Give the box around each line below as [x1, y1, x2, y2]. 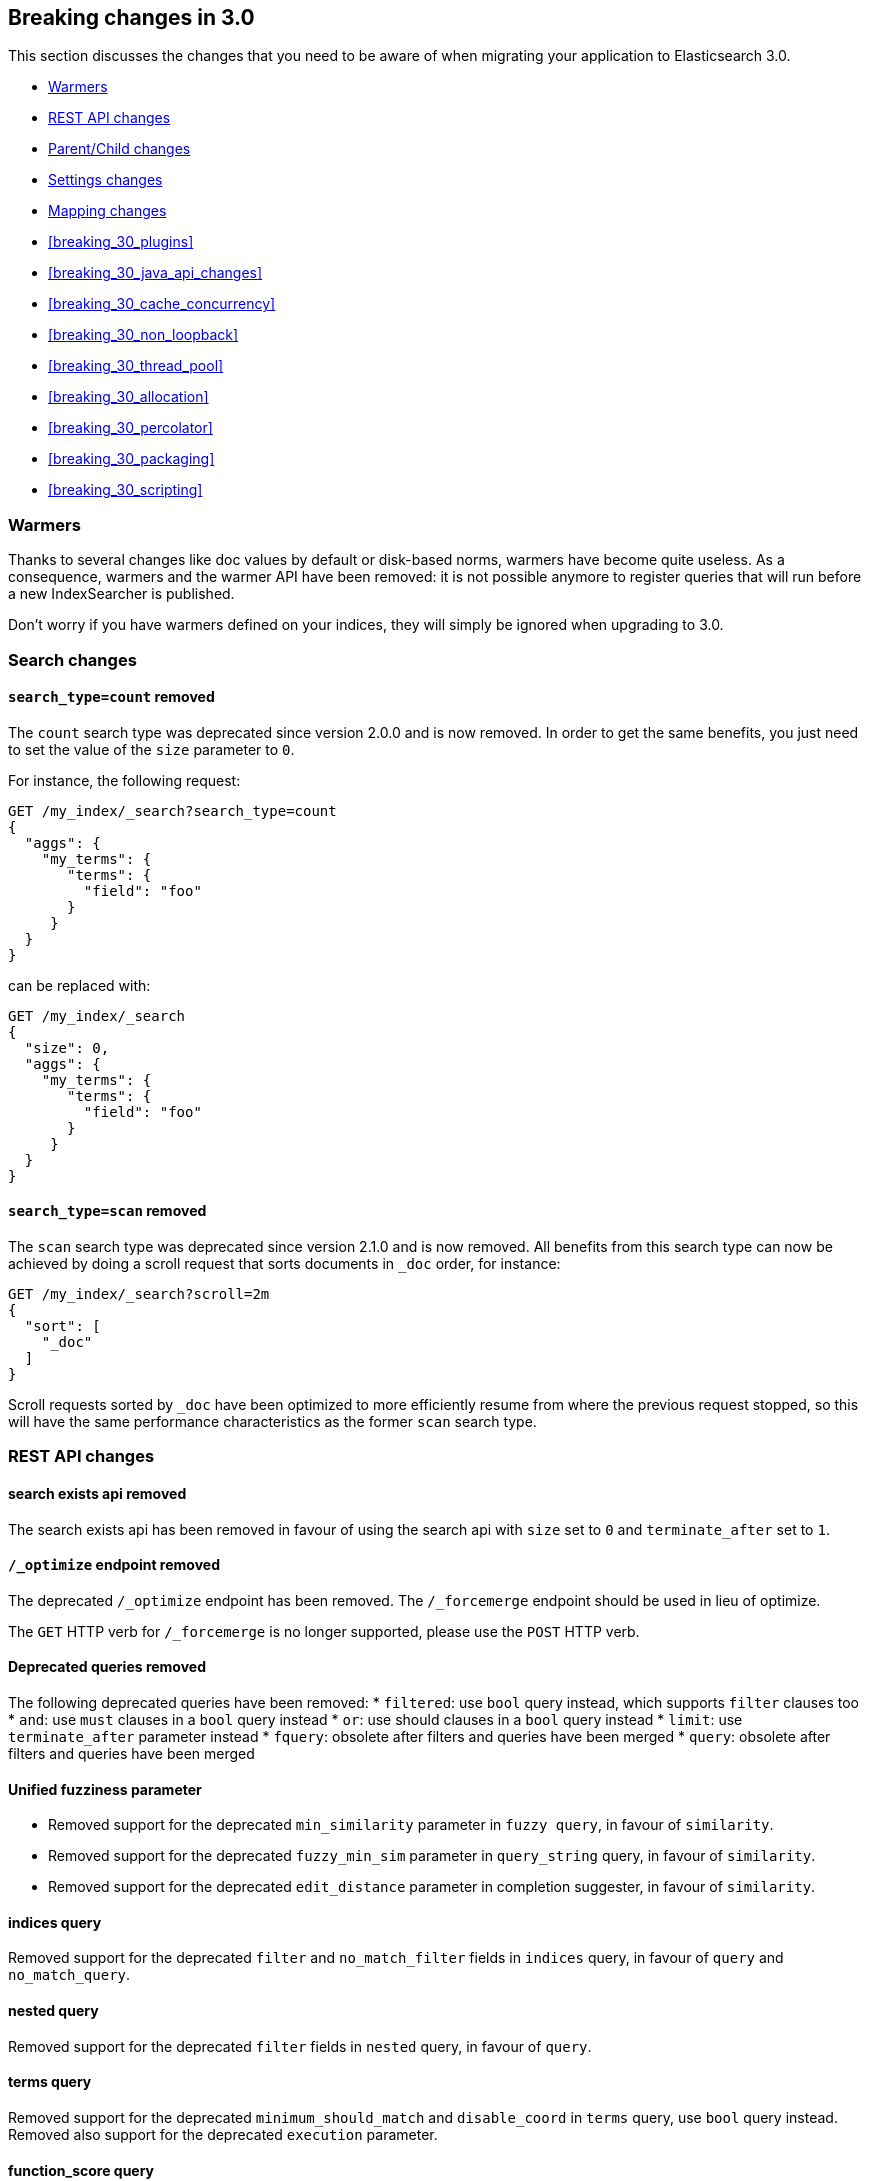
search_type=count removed [8, 688, 215, 706]
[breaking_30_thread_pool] [48, 357, 224, 375]
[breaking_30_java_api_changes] [48, 264, 263, 282]
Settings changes [48, 171, 163, 189]
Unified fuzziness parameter [8, 1780, 202, 1798]
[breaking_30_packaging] [48, 450, 215, 468]
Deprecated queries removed [8, 1658, 206, 1676]
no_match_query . [8, 1966, 131, 1984]
